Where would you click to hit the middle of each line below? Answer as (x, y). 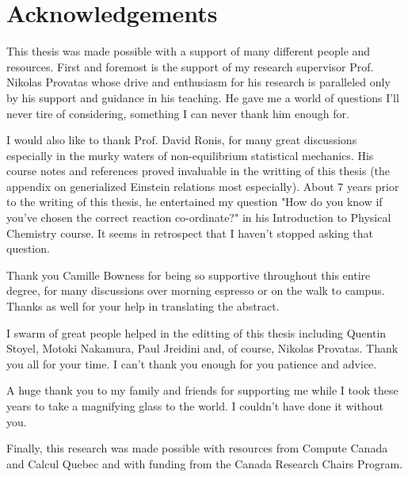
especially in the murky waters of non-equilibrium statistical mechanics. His (190, 155)
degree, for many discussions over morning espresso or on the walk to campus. (196, 290)
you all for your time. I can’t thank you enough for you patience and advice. (192, 363)
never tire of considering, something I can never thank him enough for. (178, 113)
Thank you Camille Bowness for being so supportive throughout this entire (189, 275)
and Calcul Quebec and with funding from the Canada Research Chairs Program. (205, 463)
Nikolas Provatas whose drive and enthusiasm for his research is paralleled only (198, 82)
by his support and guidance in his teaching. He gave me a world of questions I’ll (203, 97)
